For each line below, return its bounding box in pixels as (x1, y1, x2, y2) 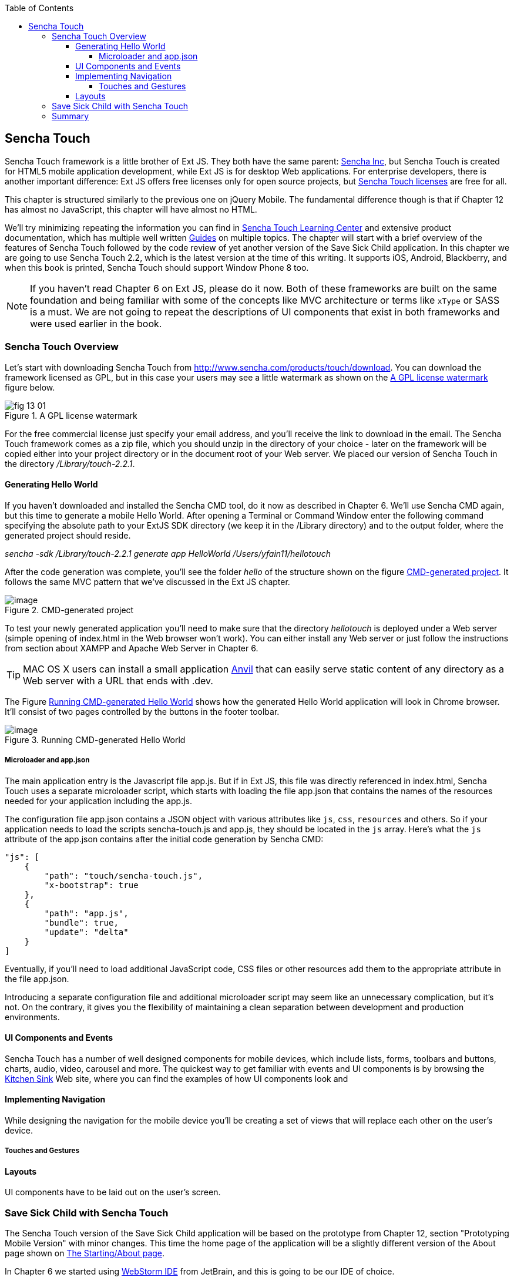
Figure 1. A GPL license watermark (5, 410, 137, 421)
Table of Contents (5, 3, 74, 13)
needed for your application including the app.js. (5, 795, 192, 806)
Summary (52, 111, 89, 121)
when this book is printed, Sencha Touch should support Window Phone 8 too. (5, 262, 309, 273)
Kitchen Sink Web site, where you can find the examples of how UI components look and (5, 1073, 348, 1084)
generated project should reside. (5, 530, 131, 540)
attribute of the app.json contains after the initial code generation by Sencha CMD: (5, 833, 324, 844)
